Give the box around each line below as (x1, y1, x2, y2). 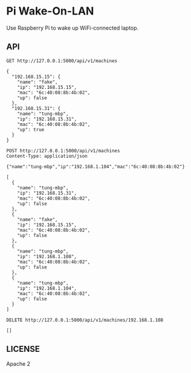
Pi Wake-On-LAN (6, 4, 94, 18)
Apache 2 (6, 360, 31, 367)
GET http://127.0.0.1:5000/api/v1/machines (6, 57, 118, 64)
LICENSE (6, 344, 40, 354)
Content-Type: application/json (6, 153, 88, 159)
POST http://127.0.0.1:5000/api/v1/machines (6, 148, 120, 154)
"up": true (17, 126, 45, 132)
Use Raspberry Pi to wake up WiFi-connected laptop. (6, 24, 139, 31)
